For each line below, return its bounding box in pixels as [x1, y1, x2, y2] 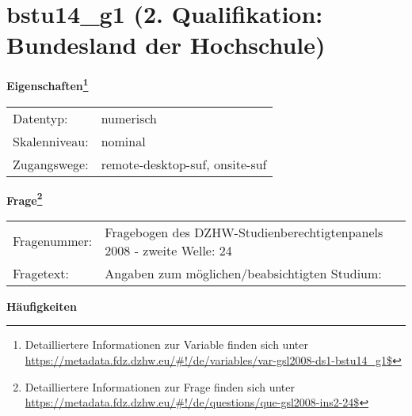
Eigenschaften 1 [6, 75, 89, 93]
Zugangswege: [13, 154, 89, 173]
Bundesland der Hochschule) [6, 28, 326, 61]
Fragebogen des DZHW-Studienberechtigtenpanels [105, 222, 383, 241]
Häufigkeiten [6, 297, 77, 314]
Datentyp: [13, 108, 68, 127]
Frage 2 [6, 189, 43, 208]
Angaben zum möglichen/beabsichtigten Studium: [105, 263, 382, 282]
